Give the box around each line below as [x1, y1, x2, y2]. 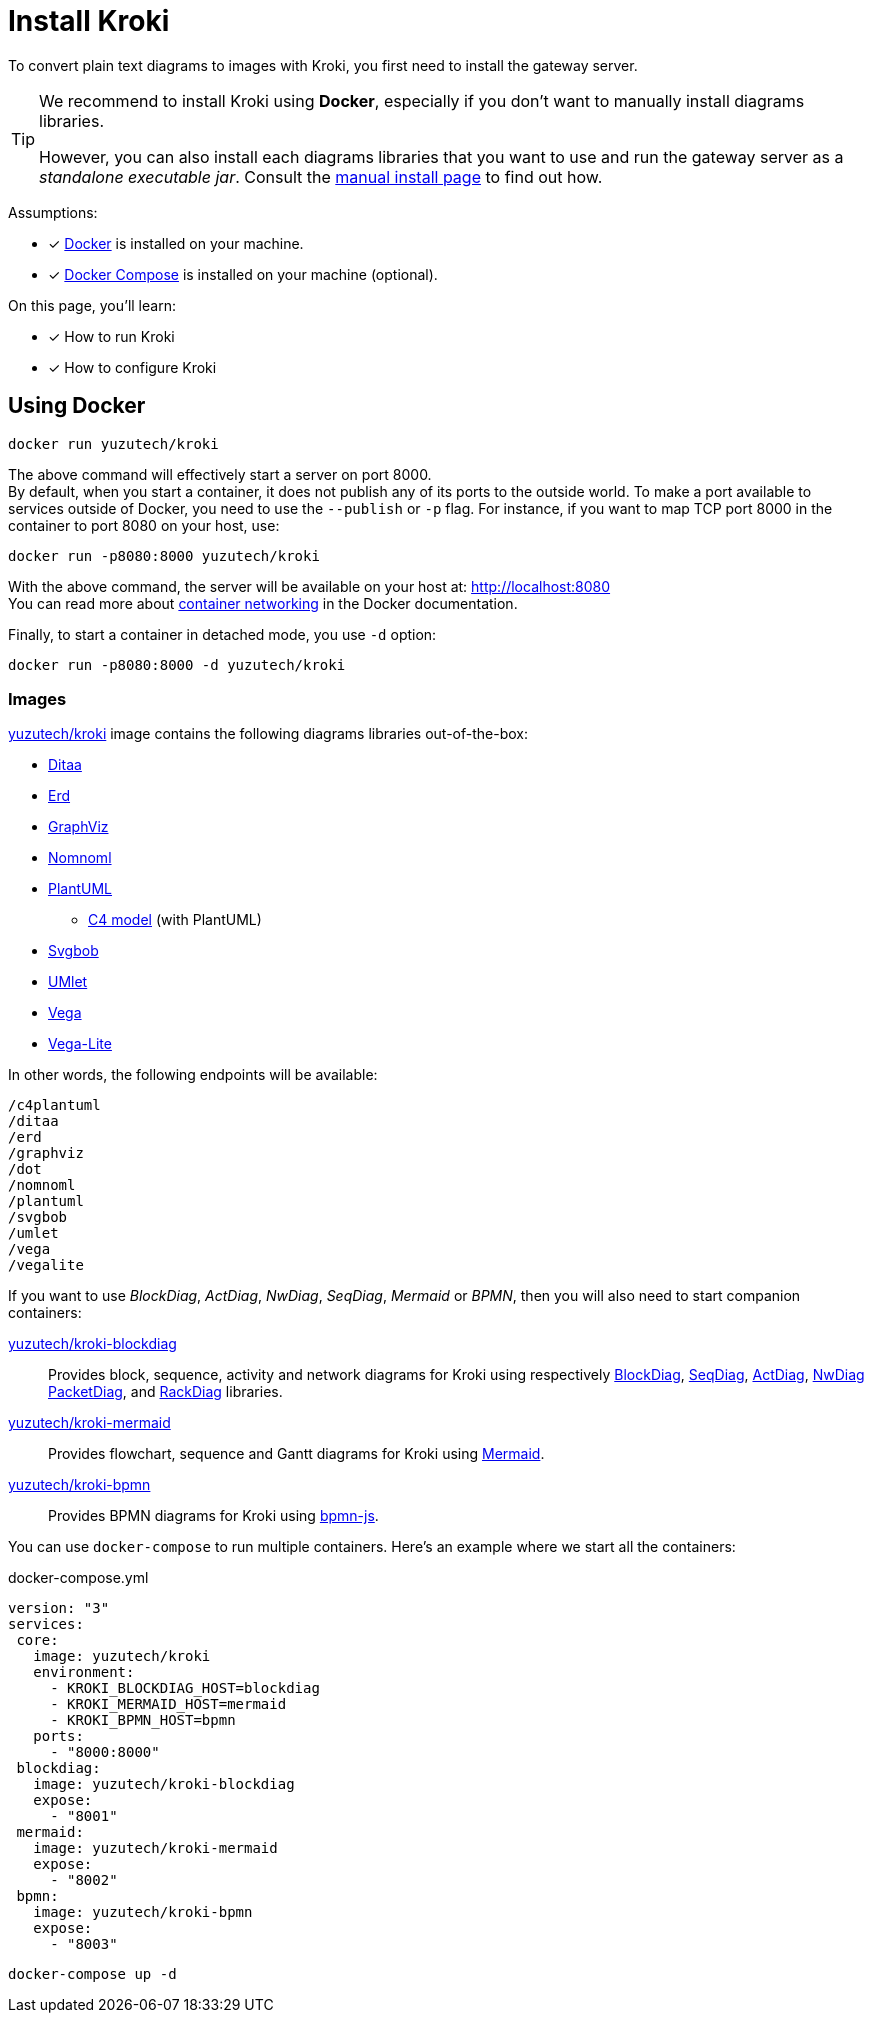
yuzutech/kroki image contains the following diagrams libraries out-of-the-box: [8, 725, 529, 743]
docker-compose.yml [8, 1569, 149, 1587]
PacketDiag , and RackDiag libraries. [48, 1383, 283, 1401]
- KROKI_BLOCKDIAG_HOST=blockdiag [50, 1680, 320, 1697]
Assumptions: [8, 203, 98, 221]
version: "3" [8, 1600, 110, 1617]
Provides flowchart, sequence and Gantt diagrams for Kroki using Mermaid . [48, 1445, 545, 1463]
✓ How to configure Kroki [48, 358, 217, 376]
